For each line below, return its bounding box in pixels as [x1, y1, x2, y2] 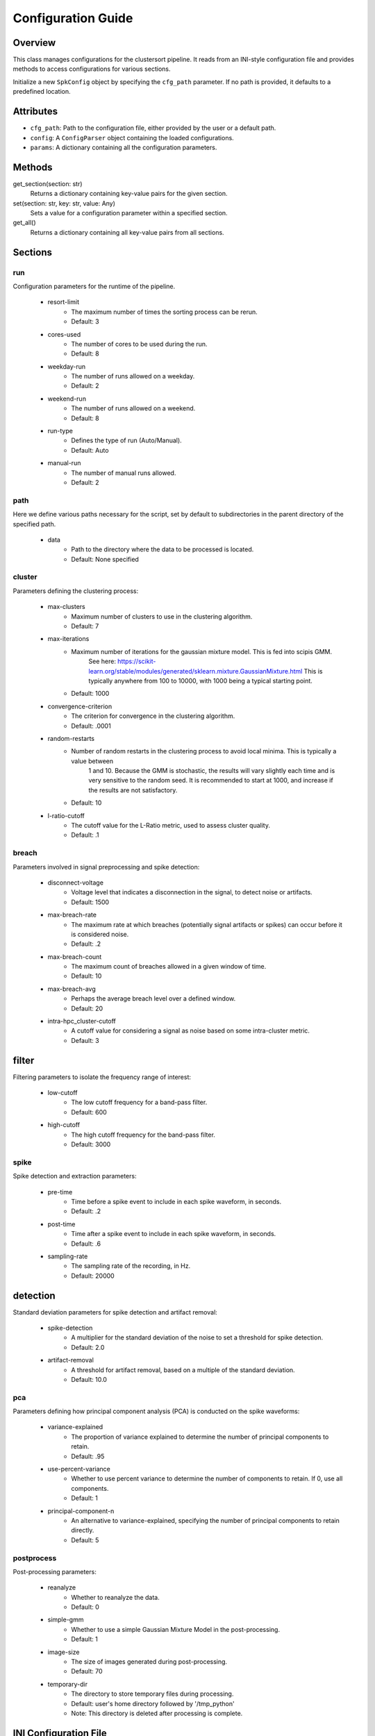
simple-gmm [47, 1615, 84, 1624]
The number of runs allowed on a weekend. [71, 404, 196, 412]
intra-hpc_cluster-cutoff [47, 1017, 116, 1026]
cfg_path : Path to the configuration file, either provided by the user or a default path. [30, 124, 276, 132]
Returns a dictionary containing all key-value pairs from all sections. [30, 228, 225, 236]
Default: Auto [71, 446, 109, 454]
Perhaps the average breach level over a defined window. [71, 994, 236, 1003]
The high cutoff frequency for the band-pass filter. [71, 1130, 215, 1139]
